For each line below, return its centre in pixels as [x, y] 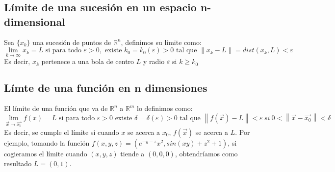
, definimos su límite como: [161, 42]
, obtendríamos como [206, 153]
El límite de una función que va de [56, 108]
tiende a [132, 153]
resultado [18, 163]
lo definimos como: [165, 108]
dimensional [35, 21]
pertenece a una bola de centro [88, 61]
